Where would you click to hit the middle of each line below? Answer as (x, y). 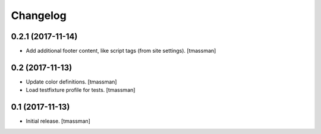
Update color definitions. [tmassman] (71, 82)
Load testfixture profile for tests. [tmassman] (81, 90)
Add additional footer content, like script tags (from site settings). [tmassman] (121, 51)
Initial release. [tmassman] (58, 121)
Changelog (39, 15)
